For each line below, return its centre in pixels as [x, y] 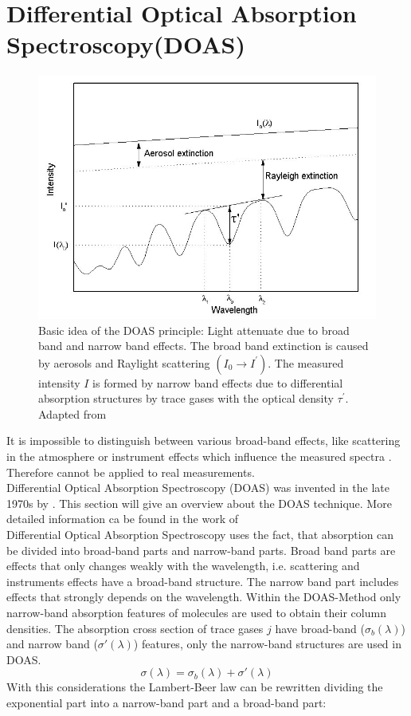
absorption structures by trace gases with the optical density [186, 398]
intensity [59, 382]
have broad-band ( [320, 628]
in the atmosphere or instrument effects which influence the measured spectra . [199, 456]
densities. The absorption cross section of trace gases [135, 628]
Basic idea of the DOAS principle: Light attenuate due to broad [194, 330]
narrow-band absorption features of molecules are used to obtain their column [196, 612]
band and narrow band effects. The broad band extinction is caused [204, 346]
